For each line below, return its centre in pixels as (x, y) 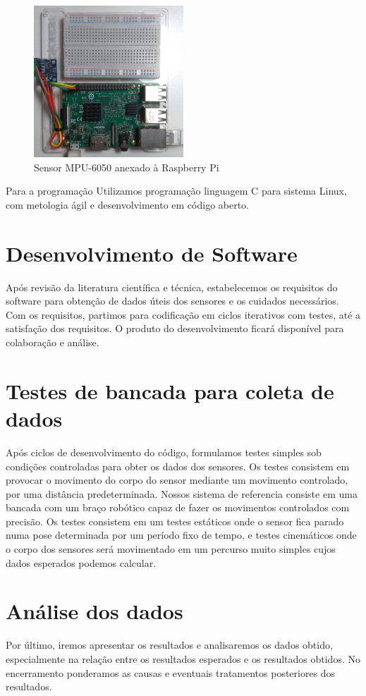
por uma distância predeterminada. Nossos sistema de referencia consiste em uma (182, 493)
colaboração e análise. (53, 342)
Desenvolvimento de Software (152, 253)
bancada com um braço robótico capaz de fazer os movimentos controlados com (178, 507)
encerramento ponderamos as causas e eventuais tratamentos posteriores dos (171, 672)
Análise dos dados (94, 611)
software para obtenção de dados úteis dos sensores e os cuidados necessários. (172, 301)
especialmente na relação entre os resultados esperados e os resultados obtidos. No (183, 658)
